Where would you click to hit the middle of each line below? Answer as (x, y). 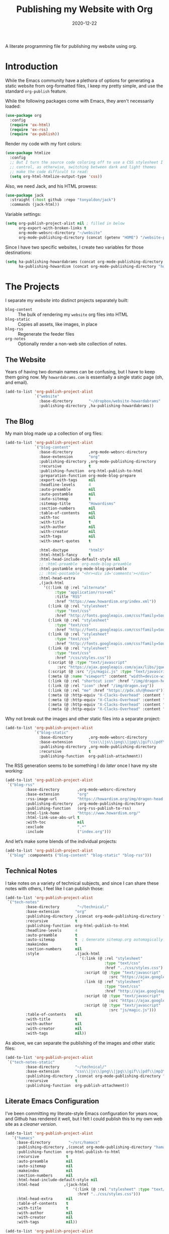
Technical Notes (31, 871)
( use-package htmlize (28, 153)
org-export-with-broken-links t (52, 228)
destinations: (19, 252)
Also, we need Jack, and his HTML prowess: (51, 186)
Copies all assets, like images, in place (58, 324)
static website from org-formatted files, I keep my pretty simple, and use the (84, 86)
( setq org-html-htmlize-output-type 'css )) (56, 176)
